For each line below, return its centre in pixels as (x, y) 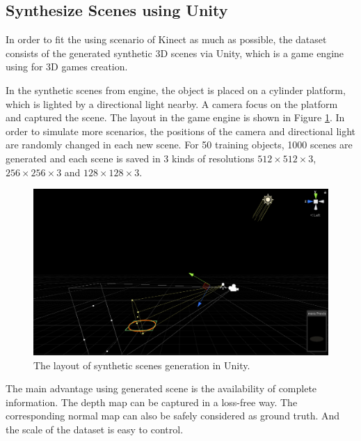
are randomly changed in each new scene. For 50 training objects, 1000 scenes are (179, 145)
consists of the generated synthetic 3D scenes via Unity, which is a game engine (175, 53)
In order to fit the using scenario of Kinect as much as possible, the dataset (166, 39)
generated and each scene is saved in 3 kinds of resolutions (130, 158)
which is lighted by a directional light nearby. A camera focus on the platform (172, 103)
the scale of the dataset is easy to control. (95, 430)
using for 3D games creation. (67, 67)
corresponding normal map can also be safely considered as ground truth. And (173, 416)
